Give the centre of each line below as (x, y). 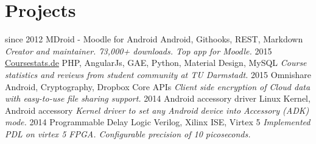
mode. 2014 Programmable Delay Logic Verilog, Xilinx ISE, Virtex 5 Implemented (158, 122)
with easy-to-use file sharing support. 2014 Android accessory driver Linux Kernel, (158, 98)
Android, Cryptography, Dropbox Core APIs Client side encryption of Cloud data (158, 86)
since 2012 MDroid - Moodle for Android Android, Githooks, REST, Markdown (154, 39)
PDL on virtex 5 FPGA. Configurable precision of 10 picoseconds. (128, 133)
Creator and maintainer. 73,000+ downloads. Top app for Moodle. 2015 (139, 51)
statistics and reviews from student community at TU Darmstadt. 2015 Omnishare (158, 74)
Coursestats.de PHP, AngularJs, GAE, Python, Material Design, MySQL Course (156, 63)
